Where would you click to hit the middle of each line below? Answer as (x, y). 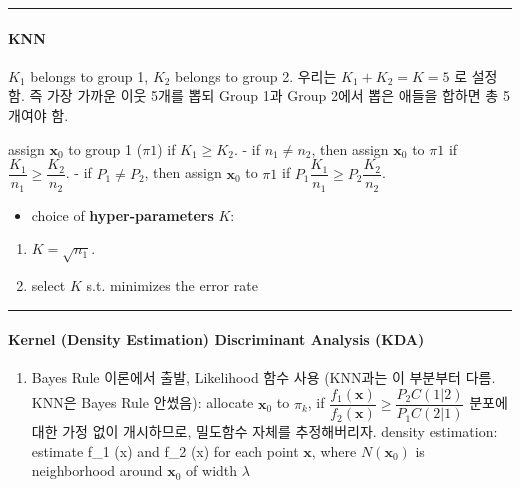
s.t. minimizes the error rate (172, 285)
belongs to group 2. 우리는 (256, 75)
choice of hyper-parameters (122, 214)
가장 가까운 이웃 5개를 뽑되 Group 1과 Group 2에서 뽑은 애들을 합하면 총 (272, 95)
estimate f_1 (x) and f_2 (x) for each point (165, 450)
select (48, 285)
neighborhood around (97, 470)
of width (212, 470)
